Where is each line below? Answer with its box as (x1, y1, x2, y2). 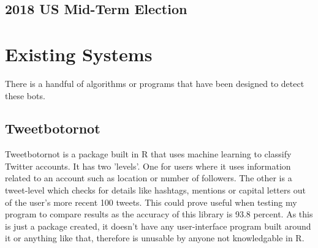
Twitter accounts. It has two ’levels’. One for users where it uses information (5, 159, 291, 172)
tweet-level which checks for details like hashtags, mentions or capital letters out (5, 184, 306, 197)
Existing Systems (5, 41, 153, 66)
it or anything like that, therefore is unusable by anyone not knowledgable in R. (5, 231, 305, 244)
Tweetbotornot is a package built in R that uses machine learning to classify (5, 148, 292, 160)
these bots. (5, 89, 45, 102)
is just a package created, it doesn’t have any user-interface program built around (5, 219, 311, 232)
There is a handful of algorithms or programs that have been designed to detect (5, 77, 305, 89)
